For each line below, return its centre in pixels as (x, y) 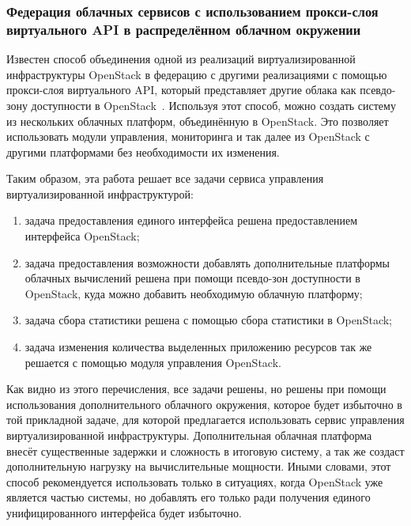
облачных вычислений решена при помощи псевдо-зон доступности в (192, 278)
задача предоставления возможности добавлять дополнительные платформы (207, 262)
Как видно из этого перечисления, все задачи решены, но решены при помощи (196, 389)
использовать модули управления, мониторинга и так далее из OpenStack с (188, 136)
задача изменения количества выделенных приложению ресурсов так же (198, 347)
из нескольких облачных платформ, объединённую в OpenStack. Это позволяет (198, 121)
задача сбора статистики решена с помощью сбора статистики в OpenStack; (208, 320)
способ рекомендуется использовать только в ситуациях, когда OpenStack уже (195, 481)
